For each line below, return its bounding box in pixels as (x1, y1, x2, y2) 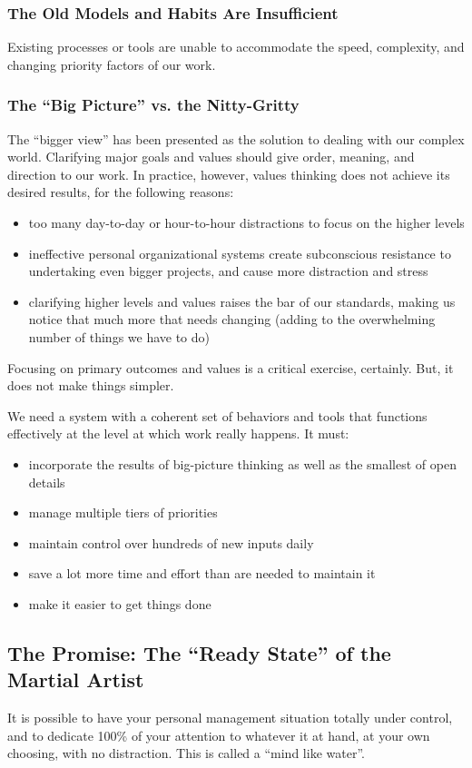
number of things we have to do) (28, 327, 211, 346)
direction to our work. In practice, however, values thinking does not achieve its (7, 164, 450, 183)
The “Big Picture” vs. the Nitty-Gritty (7, 94, 300, 116)
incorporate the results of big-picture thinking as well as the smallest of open (28, 454, 457, 473)
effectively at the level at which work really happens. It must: (7, 424, 349, 443)
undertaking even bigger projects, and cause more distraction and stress (28, 261, 428, 281)
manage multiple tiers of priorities (28, 503, 218, 522)
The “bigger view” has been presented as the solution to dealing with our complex (7, 129, 465, 148)
